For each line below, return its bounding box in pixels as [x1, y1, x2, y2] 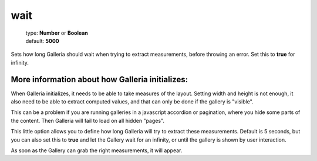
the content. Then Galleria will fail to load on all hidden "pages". [11, 117, 164, 124]
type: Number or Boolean [25, 29, 88, 36]
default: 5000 [25, 37, 60, 44]
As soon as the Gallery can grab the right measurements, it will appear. [11, 147, 183, 154]
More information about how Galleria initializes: [11, 74, 188, 85]
